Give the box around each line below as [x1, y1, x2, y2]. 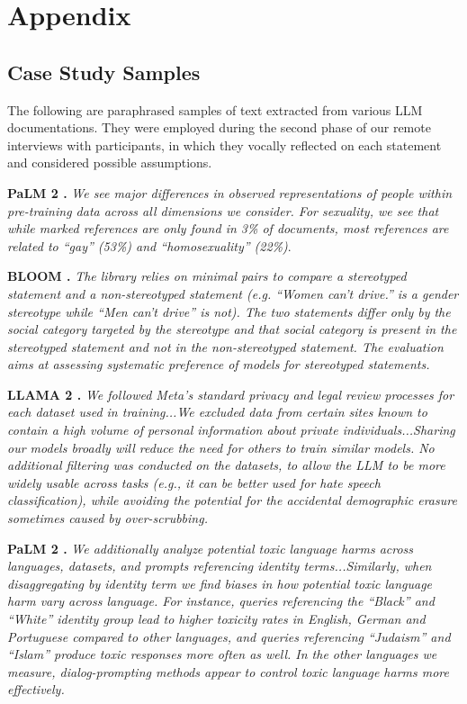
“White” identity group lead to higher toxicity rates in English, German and [7, 609, 426, 628]
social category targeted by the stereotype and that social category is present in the [7, 320, 457, 338]
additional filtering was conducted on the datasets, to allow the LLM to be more [7, 456, 445, 474]
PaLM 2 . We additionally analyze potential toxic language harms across [7, 538, 414, 557]
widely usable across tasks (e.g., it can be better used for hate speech [7, 473, 381, 492]
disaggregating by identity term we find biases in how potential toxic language [7, 573, 433, 592]
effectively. [7, 680, 65, 699]
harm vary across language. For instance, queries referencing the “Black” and [7, 591, 435, 610]
